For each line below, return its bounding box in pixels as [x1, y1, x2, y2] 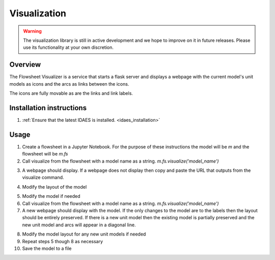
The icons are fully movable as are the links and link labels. [9, 90, 133, 96]
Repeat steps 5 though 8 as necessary [22, 238, 103, 244]
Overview [9, 60, 41, 69]
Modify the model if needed [22, 193, 81, 199]
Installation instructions [9, 103, 87, 112]
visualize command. [22, 174, 64, 180]
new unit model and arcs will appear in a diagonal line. [22, 222, 136, 228]
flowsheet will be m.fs [22, 151, 68, 157]
